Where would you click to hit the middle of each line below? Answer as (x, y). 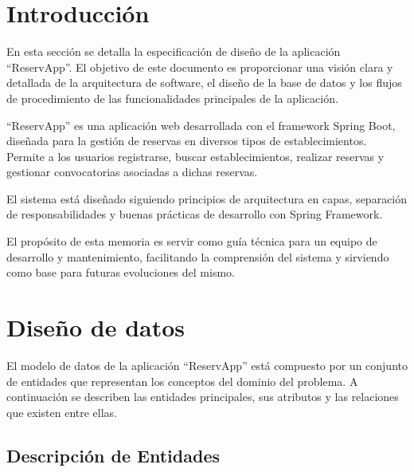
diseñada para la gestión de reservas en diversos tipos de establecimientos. (187, 141)
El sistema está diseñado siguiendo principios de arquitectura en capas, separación (207, 198)
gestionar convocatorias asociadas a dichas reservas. (132, 172)
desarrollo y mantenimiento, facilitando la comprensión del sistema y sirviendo (198, 256)
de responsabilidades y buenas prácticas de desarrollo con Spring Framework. (195, 214)
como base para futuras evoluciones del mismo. (121, 272)
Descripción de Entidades (113, 455)
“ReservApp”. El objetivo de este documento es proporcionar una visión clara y (200, 67)
